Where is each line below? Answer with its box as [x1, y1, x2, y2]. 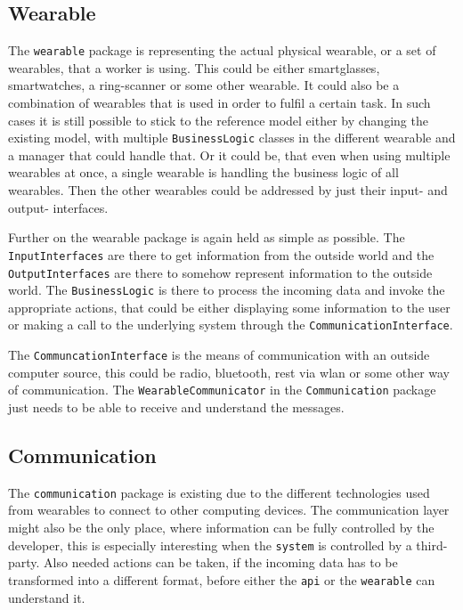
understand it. [8, 588, 85, 606]
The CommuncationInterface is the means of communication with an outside [8, 346, 430, 364]
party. [8, 553, 40, 572]
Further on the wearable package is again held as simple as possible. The [8, 228, 405, 247]
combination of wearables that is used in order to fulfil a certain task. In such [8, 94, 431, 112]
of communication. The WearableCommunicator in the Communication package [8, 380, 436, 399]
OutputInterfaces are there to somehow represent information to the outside [8, 263, 433, 281]
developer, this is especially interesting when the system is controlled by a [8, 535, 412, 554]
